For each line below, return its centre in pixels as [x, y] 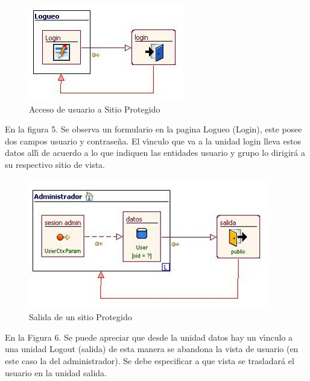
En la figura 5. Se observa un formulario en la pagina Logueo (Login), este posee [153, 129]
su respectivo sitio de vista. [55, 164]
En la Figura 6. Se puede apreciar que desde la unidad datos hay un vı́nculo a [149, 337]
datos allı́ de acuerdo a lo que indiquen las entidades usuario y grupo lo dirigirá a [155, 153]
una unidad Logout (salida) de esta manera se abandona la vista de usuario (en [152, 349]
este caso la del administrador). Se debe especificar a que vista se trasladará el [150, 360]
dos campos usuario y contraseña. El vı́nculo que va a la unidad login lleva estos [153, 141]
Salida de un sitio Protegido [81, 317]
